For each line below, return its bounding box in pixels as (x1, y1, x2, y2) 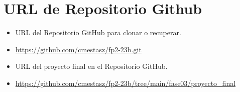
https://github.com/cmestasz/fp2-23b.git (15, 44, 142, 54)
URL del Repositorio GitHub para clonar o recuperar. (15, 27, 181, 38)
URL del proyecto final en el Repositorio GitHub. (15, 61, 168, 71)
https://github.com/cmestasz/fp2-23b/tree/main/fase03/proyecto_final (15, 77, 236, 88)
